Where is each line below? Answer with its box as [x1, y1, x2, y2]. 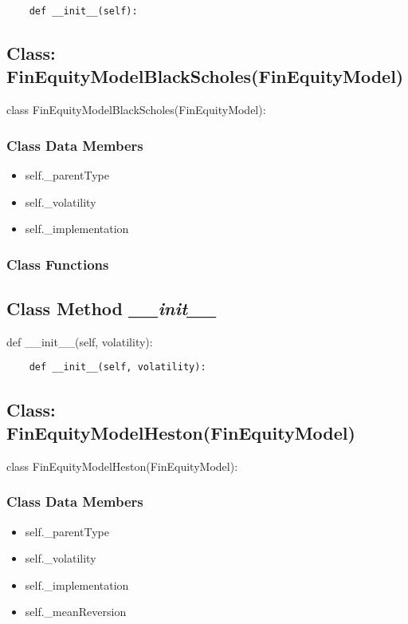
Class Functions [6, 254, 109, 274]
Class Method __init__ [6, 296, 217, 321]
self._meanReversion [25, 603, 127, 620]
